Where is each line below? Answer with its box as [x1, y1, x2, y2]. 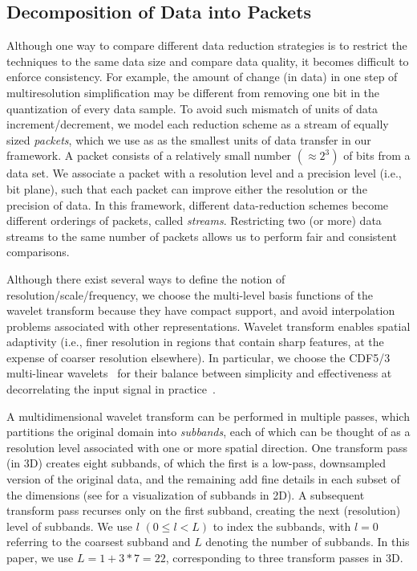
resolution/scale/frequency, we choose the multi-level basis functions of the [6, 286, 374, 303]
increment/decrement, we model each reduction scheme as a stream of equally [6, 116, 389, 133]
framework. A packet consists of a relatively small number [6, 147, 292, 164]
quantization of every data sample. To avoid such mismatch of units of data [6, 100, 379, 116]
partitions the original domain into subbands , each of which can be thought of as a [6, 423, 411, 440]
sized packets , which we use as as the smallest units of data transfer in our [6, 131, 371, 148]
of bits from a [343, 147, 411, 164]
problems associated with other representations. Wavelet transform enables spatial [6, 317, 411, 334]
